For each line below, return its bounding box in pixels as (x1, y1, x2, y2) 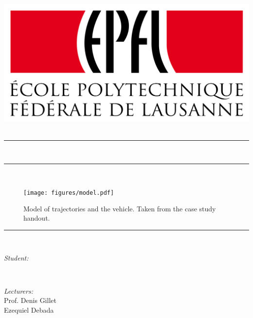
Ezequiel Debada (4, 304, 54, 315)
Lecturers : (4, 285, 33, 296)
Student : (4, 253, 29, 263)
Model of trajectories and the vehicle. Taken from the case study (23, 203, 216, 213)
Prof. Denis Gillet (4, 295, 56, 305)
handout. (23, 213, 50, 223)
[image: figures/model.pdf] (23, 189, 114, 197)
